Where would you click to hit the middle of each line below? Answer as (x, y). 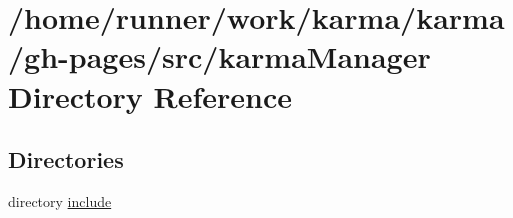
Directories (66, 159)
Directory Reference (150, 95)
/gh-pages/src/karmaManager (219, 56)
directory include (60, 200)
